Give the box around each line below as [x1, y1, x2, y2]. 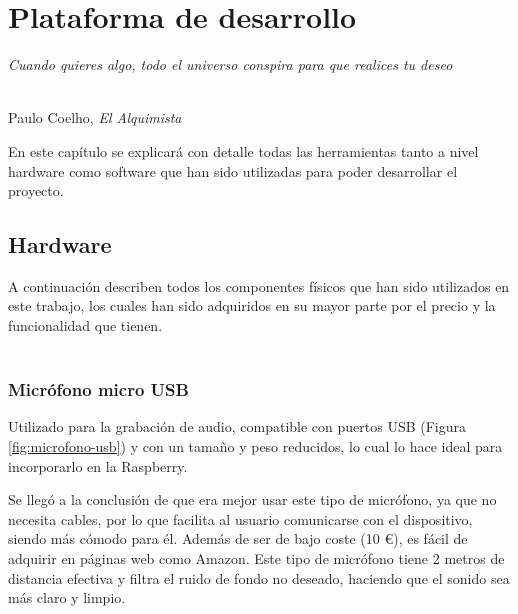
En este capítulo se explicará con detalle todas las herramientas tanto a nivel [8, 140, 479, 161]
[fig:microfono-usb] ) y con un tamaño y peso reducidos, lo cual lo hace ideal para [8, 436, 503, 457]
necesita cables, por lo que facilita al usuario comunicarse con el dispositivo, [8, 508, 473, 529]
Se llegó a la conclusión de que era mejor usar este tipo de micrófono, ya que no [8, 489, 497, 510]
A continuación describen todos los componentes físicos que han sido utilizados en [8, 275, 510, 296]
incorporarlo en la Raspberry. [8, 455, 188, 476]
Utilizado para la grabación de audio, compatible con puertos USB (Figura [8, 416, 466, 437]
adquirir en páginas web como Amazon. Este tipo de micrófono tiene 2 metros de [8, 548, 505, 569]
